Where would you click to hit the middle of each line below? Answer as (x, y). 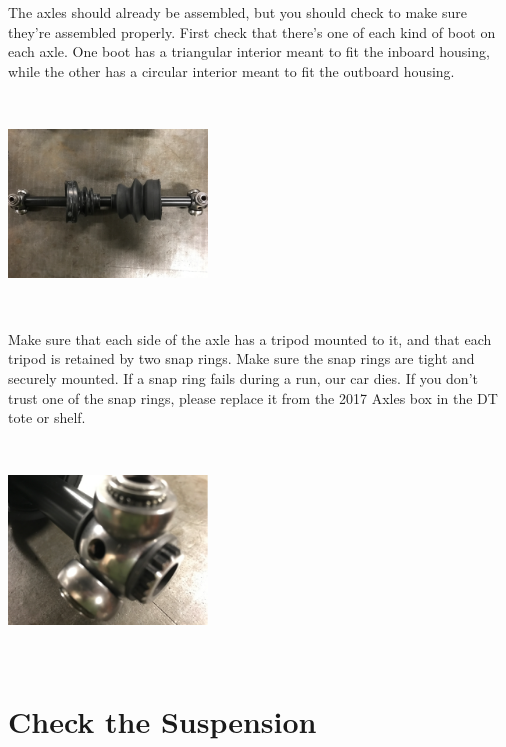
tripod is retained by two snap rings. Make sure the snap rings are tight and (241, 358)
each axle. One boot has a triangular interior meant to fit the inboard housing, (249, 51)
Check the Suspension (162, 720)
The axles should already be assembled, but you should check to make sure (238, 12)
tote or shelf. (47, 417)
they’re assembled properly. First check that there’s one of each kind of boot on (252, 31)
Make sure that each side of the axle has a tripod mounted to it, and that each (250, 338)
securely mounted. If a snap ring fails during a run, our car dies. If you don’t (243, 377)
